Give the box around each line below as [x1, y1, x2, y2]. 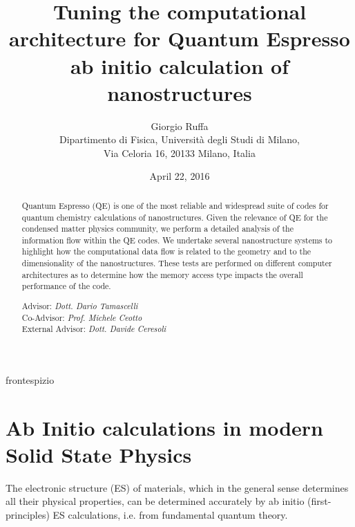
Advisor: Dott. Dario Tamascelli [21, 300, 138, 311]
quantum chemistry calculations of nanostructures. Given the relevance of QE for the [21, 211, 328, 223]
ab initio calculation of [70, 51, 289, 80]
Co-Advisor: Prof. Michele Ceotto [21, 311, 142, 323]
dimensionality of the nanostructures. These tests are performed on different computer [21, 257, 332, 269]
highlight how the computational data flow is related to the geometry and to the [21, 246, 311, 257]
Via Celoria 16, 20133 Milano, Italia [104, 145, 256, 160]
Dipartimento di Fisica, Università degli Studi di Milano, [59, 132, 300, 147]
